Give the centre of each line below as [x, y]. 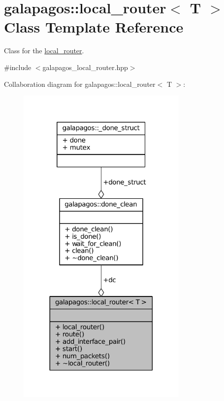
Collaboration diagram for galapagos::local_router [80, 84]
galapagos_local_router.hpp [85, 67]
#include [18, 67]
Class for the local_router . [44, 51]
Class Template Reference [94, 27]
